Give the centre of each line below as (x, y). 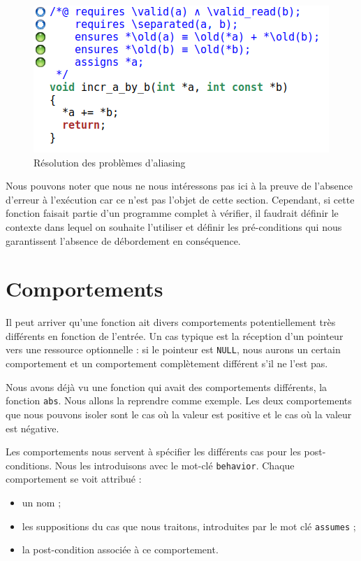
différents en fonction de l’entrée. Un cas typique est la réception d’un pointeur (175, 335)
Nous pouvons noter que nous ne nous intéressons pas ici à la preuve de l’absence (179, 186)
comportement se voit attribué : (74, 479)
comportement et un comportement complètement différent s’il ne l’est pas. (167, 363)
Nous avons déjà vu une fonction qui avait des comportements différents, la (167, 386)
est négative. (32, 428)
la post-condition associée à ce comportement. (120, 549)
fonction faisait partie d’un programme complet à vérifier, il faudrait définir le (172, 213)
